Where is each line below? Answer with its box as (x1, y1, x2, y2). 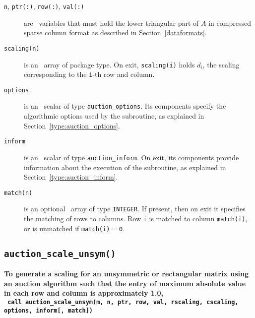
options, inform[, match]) (4, 307, 93, 314)
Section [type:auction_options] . (24, 120, 120, 130)
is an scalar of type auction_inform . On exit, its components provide (24, 152, 239, 162)
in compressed (208, 17, 251, 28)
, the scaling (202, 59, 240, 69)
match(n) (4, 189, 33, 196)
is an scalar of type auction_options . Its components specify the (24, 101, 226, 111)
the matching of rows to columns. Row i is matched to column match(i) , (24, 213, 248, 224)
